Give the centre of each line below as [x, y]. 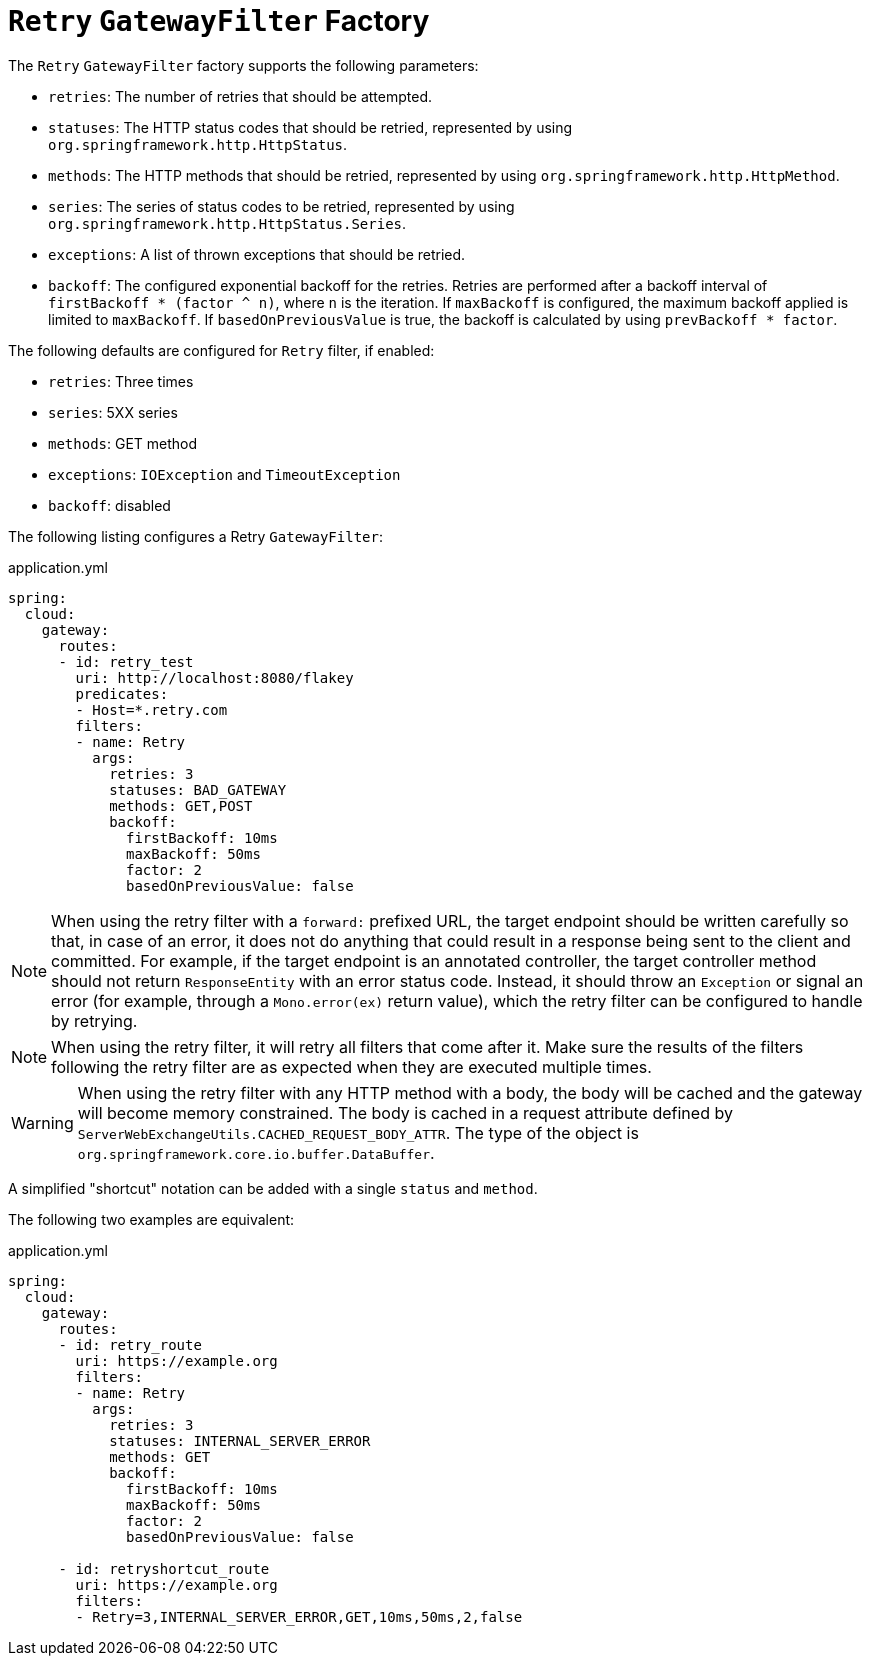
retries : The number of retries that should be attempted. [240, 96]
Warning [42, 1122]
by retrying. [94, 1020]
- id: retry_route [130, 1344]
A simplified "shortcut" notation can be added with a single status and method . [273, 1188]
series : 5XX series [113, 412]
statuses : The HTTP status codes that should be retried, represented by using [310, 127]
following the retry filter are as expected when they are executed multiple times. [351, 1066]
